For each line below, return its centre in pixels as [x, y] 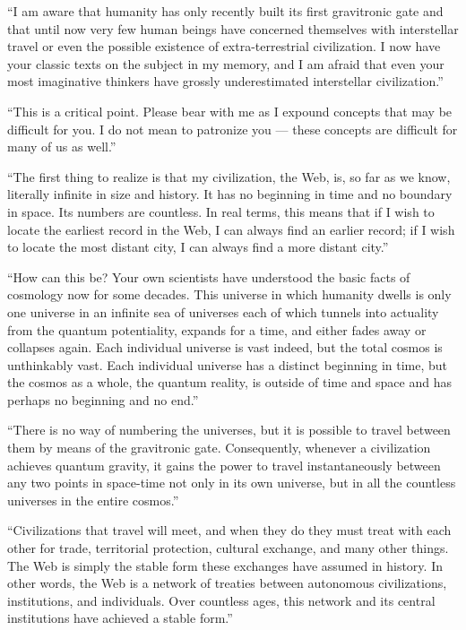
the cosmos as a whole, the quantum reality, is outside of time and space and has [229, 382]
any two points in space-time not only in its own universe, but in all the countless [232, 483]
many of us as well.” [62, 147]
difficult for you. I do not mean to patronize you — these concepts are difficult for [233, 129]
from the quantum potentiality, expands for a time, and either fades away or [217, 329]
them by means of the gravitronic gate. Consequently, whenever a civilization [219, 448]
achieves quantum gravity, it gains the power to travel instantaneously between [224, 465]
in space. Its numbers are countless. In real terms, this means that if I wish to [221, 211]
